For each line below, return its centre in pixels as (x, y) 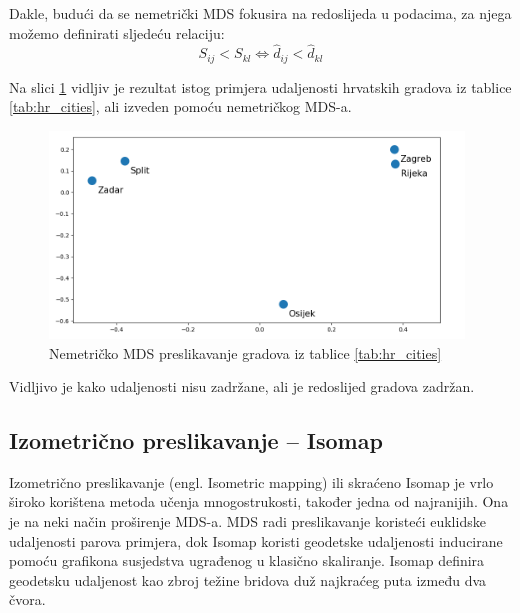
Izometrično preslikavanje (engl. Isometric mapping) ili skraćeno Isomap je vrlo (251, 481)
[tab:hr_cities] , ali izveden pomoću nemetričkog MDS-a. (180, 106)
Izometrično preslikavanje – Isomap (196, 440)
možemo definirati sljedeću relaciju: (117, 32)
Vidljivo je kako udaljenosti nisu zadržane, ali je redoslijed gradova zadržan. (242, 386)
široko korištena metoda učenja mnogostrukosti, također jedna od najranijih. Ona (259, 501)
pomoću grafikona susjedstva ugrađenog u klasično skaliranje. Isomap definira (247, 560)
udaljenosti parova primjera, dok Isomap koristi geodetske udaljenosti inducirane (256, 540)
